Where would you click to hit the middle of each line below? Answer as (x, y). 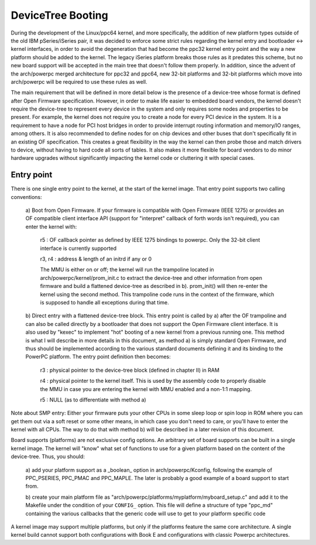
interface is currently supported (78, 248)
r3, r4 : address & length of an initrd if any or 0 (96, 259)
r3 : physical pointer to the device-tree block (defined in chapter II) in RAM (130, 370)
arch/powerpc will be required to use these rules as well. (79, 81)
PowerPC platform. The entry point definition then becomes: (98, 357)
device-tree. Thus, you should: (48, 457)
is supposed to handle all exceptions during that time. (104, 302)
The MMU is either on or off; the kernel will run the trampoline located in (127, 270)
